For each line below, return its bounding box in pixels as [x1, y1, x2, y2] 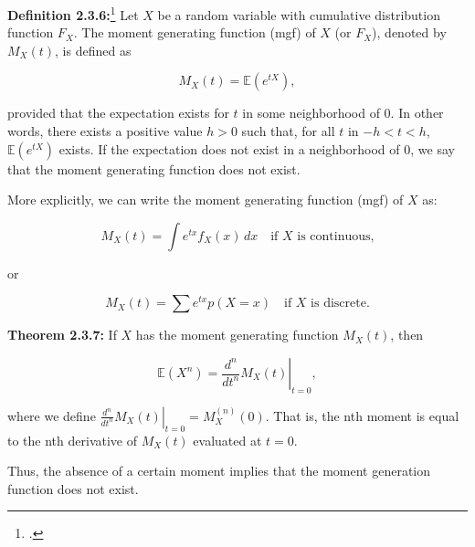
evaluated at [193, 430, 262, 449]
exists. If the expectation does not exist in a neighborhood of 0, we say [58, 139, 455, 158]
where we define [7, 405, 96, 425]
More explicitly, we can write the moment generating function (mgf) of [7, 190, 404, 209]
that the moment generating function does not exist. [7, 159, 301, 178]
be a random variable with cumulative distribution [157, 5, 440, 24]
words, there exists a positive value [7, 121, 203, 141]
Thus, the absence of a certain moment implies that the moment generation [7, 461, 431, 480]
